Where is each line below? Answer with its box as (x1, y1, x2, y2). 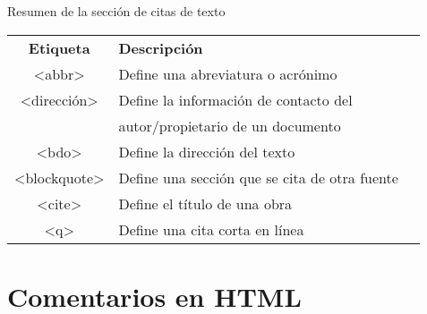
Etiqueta (28, 37, 90, 58)
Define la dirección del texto (118, 140, 295, 162)
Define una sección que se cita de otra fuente (118, 166, 398, 188)
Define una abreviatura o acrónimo (118, 63, 337, 84)
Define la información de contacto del (118, 89, 353, 110)
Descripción (118, 37, 203, 58)
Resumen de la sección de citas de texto (7, 2, 226, 20)
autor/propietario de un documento (118, 115, 341, 136)
